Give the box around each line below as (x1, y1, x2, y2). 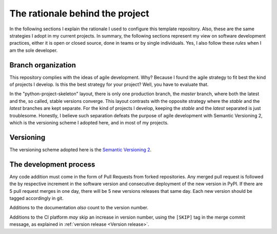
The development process (9, 160, 95, 169)
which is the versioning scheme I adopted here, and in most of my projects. (9, 119, 169, 125)
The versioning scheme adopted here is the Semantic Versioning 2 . (9, 147, 152, 153)
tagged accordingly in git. (9, 195, 64, 201)
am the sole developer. (9, 47, 58, 53)
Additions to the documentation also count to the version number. (9, 205, 149, 211)
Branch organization (9, 61, 76, 69)
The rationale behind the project (9, 8, 149, 19)
